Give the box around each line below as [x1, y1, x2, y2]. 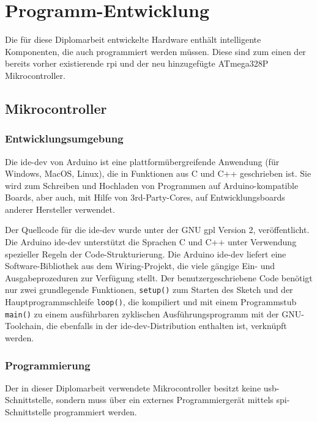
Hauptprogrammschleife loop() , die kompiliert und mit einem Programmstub [5, 295, 297, 308]
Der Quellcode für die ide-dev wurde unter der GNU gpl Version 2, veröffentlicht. [5, 223, 310, 236]
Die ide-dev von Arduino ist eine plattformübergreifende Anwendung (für [5, 155, 280, 168]
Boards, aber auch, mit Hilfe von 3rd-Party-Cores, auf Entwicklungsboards [5, 191, 285, 204]
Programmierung [5, 357, 91, 372]
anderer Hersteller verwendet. [5, 202, 115, 215]
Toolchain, [5, 319, 44, 332]
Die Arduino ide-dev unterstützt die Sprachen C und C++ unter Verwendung [5, 235, 297, 248]
